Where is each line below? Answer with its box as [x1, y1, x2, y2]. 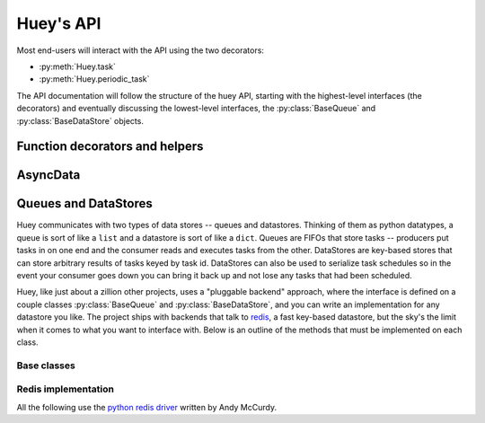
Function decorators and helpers [16, 139, 204, 154]
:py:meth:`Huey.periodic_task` [39, 74, 150, 84]
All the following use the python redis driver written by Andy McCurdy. [16, 401, 278, 412]
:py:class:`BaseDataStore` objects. [16, 115, 144, 126]
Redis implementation [16, 383, 114, 395]
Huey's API [16, 13, 101, 33]
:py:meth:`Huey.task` [39, 61, 117, 72]
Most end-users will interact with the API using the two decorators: [16, 45, 265, 56]
